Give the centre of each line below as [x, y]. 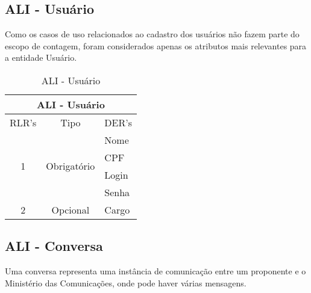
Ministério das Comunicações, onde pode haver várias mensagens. [126, 282]
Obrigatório [71, 166]
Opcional [71, 209]
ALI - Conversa [54, 246]
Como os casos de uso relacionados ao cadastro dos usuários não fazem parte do [152, 34]
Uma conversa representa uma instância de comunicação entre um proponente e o [155, 271]
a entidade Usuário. [41, 57]
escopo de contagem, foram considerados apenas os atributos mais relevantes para [156, 45]
